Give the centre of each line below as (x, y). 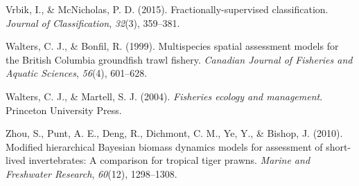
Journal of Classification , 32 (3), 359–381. (93, 22)
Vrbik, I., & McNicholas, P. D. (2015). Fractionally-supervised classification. (167, 9)
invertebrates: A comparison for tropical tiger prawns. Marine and (169, 160)
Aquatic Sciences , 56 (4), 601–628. (77, 73)
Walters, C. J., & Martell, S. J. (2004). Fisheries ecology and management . (164, 96)
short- (339, 146)
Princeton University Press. (64, 110)
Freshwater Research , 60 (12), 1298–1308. (91, 173)
